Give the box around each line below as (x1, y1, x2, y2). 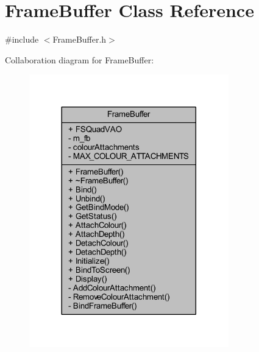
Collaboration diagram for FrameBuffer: (5, 53, 154, 66)
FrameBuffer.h (52, 33, 107, 46)
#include (5, 33, 39, 46)
